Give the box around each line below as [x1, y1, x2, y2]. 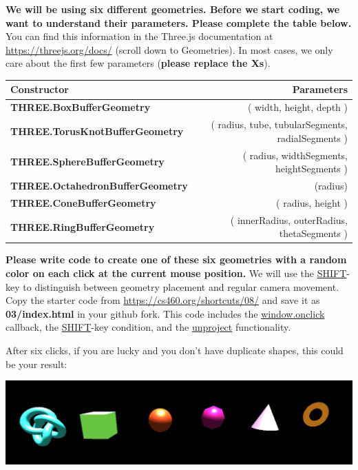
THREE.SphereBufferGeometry [10, 154, 165, 169]
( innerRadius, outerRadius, [230, 212, 348, 227]
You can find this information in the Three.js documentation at [6, 29, 273, 43]
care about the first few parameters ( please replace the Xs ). [6, 56, 271, 70]
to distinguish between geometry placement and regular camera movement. [23, 279, 339, 294]
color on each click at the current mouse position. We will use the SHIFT [6, 266, 347, 280]
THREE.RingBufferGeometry [10, 219, 155, 234]
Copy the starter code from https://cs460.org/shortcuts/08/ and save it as [6, 293, 320, 307]
